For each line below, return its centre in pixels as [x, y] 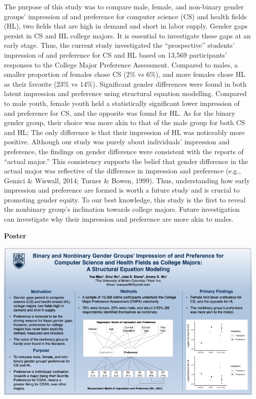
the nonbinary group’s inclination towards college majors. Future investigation [122, 209]
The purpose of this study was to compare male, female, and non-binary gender [124, 6]
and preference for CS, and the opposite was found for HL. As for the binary [120, 113]
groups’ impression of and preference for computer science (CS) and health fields [126, 16]
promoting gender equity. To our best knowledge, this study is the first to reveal [125, 199]
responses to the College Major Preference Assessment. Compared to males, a [121, 64]
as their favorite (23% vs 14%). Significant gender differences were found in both [125, 83]
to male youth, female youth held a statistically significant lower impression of [122, 103]
